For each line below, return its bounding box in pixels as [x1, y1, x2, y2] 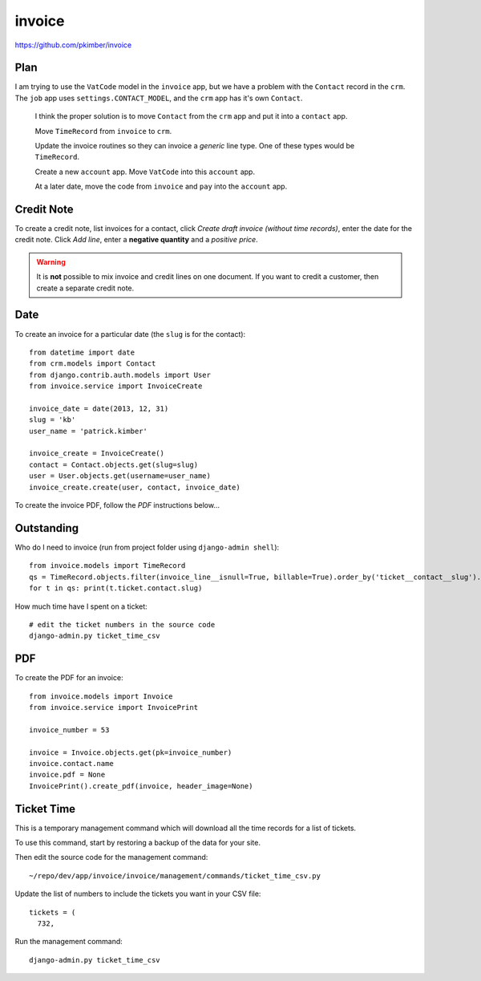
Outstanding [14, 521, 79, 535]
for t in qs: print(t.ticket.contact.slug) [29, 584, 203, 593]
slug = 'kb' [29, 416, 76, 424]
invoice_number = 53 [29, 725, 110, 734]
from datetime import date [29, 347, 135, 357]
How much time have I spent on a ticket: [14, 602, 148, 611]
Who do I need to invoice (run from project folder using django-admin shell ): [14, 542, 280, 552]
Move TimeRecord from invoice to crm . [34, 126, 172, 136]
